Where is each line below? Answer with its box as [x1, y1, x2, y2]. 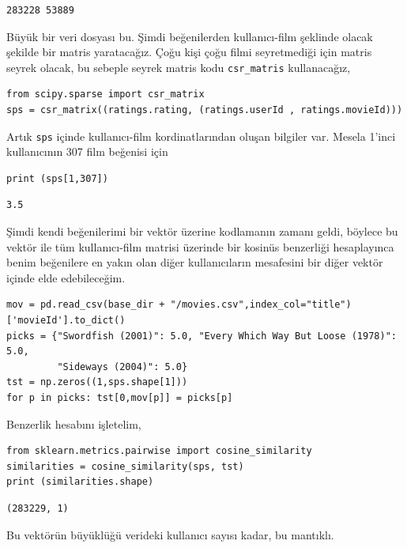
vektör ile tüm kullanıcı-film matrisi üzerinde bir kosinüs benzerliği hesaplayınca [6, 238, 394, 255]
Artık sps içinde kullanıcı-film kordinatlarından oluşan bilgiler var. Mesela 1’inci [6, 127, 396, 144]
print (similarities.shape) [6, 476, 154, 488]
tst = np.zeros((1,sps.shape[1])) [6, 376, 188, 388]
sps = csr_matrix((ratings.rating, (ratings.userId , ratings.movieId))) [6, 104, 403, 116]
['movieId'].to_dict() [6, 315, 126, 327]
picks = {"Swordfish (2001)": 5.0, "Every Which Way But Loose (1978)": [6, 330, 397, 342]
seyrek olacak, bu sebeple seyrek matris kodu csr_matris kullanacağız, [6, 59, 351, 75]
